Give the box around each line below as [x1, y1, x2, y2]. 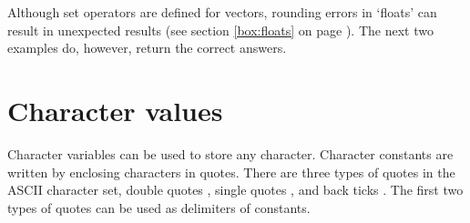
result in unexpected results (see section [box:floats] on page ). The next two [7, 20, 434, 39]
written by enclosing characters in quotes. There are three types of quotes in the [7, 162, 455, 181]
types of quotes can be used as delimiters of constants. [7, 198, 311, 217]
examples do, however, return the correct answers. [7, 38, 287, 57]
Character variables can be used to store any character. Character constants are [7, 144, 454, 163]
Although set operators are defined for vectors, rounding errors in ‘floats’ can [7, 3, 437, 21]
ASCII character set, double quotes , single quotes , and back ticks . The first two [7, 180, 464, 199]
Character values [7, 91, 223, 128]
